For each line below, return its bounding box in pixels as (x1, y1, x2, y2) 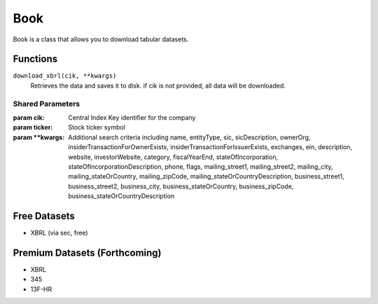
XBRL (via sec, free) (30, 228, 88, 237)
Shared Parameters (13, 99, 80, 109)
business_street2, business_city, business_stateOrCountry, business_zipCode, (68, 182, 294, 191)
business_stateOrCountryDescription (68, 192, 175, 200)
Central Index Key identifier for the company (68, 113, 196, 122)
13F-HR (30, 284, 52, 293)
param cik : (13, 113, 45, 122)
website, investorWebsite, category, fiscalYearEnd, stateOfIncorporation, (68, 153, 279, 161)
